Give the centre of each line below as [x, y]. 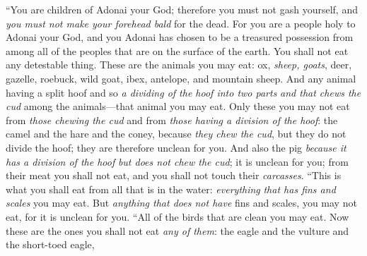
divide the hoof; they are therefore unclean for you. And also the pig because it [176, 147]
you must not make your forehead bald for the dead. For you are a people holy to [181, 23]
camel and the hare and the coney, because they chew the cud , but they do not [176, 134]
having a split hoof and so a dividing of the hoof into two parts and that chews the [183, 92]
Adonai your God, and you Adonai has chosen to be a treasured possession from [180, 37]
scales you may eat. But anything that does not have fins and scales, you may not [181, 203]
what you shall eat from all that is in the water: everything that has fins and [171, 189]
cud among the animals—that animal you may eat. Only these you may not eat [178, 106]
